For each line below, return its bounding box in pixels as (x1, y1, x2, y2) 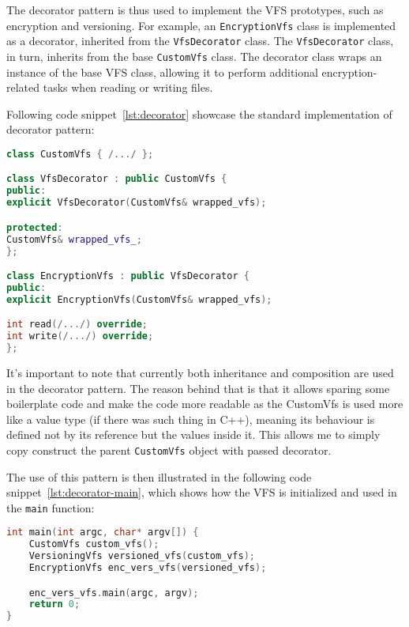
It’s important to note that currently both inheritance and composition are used (6, 364, 394, 380)
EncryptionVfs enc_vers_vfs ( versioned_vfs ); (28, 562, 267, 574)
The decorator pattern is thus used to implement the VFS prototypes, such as (6, 2, 384, 17)
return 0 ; (28, 599, 81, 610)
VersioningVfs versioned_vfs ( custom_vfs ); (28, 550, 256, 562)
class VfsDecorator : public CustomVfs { (6, 173, 227, 185)
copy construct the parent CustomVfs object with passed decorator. (6, 441, 332, 458)
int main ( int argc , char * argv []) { (6, 527, 199, 538)
